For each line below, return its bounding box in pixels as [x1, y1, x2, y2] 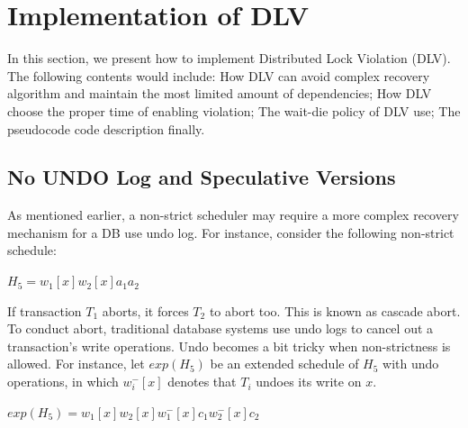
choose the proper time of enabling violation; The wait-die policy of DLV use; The [7, 101, 461, 120]
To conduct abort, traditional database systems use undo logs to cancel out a [7, 319, 434, 338]
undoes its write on [256, 372, 362, 391]
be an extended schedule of [210, 354, 359, 373]
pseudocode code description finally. [7, 119, 205, 138]
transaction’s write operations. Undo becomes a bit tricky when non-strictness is [7, 336, 451, 355]
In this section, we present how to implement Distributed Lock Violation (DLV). [7, 49, 451, 68]
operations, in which [7, 372, 119, 391]
